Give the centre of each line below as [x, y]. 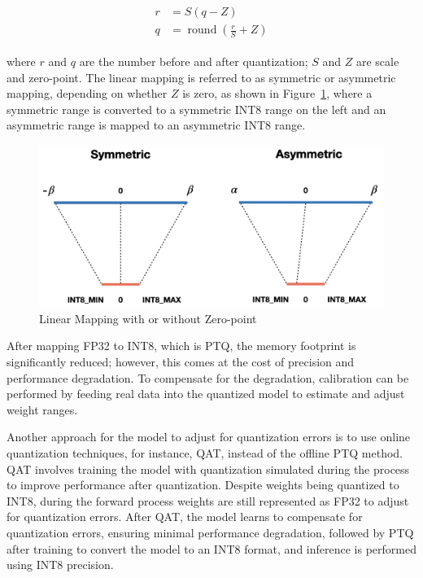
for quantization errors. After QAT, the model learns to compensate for [185, 517]
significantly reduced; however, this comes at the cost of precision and [181, 361]
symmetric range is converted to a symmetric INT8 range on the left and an [196, 109]
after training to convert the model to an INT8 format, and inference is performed [211, 548]
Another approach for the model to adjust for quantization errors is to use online [209, 437]
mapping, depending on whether [87, 93]
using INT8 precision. [60, 565]
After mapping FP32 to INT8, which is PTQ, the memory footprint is [181, 346]
